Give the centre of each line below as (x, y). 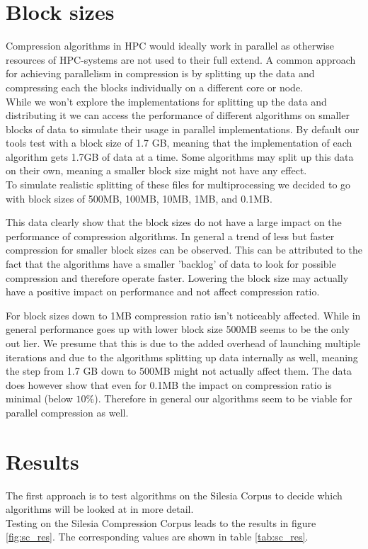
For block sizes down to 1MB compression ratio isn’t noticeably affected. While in (183, 315)
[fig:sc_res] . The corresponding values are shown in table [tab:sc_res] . (157, 537)
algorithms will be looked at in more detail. (100, 509)
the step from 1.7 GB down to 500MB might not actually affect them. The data (179, 371)
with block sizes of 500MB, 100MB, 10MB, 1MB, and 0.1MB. (139, 198)
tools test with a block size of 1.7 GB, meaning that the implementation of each (179, 143)
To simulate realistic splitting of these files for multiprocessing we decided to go (178, 185)
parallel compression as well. (67, 412)
